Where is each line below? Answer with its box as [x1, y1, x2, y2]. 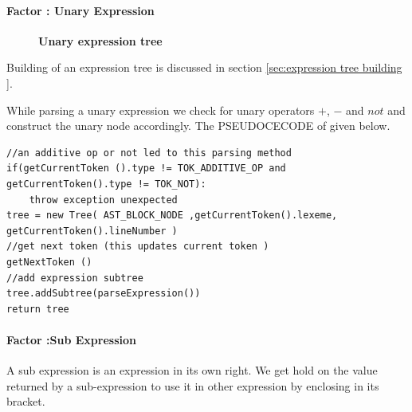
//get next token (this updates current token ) [6, 241, 269, 253]
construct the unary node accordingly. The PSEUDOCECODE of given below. [6, 117, 390, 134]
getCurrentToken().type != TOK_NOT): [6, 178, 206, 190]
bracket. [6, 393, 45, 410]
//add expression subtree [6, 272, 143, 284]
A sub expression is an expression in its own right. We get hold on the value [6, 362, 378, 379]
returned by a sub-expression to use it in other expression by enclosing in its [6, 377, 379, 394]
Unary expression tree [38, 32, 163, 49]
